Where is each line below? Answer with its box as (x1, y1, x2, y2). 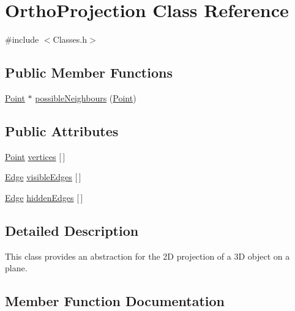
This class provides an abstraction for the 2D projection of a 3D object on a (5, 249, 290, 262)
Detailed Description (5, 221, 139, 240)
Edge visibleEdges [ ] (5, 170, 81, 183)
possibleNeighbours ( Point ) (35, 91, 136, 104)
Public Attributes (5, 121, 119, 140)
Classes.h (53, 33, 88, 46)
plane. (5, 262, 28, 274)
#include (5, 33, 39, 46)
